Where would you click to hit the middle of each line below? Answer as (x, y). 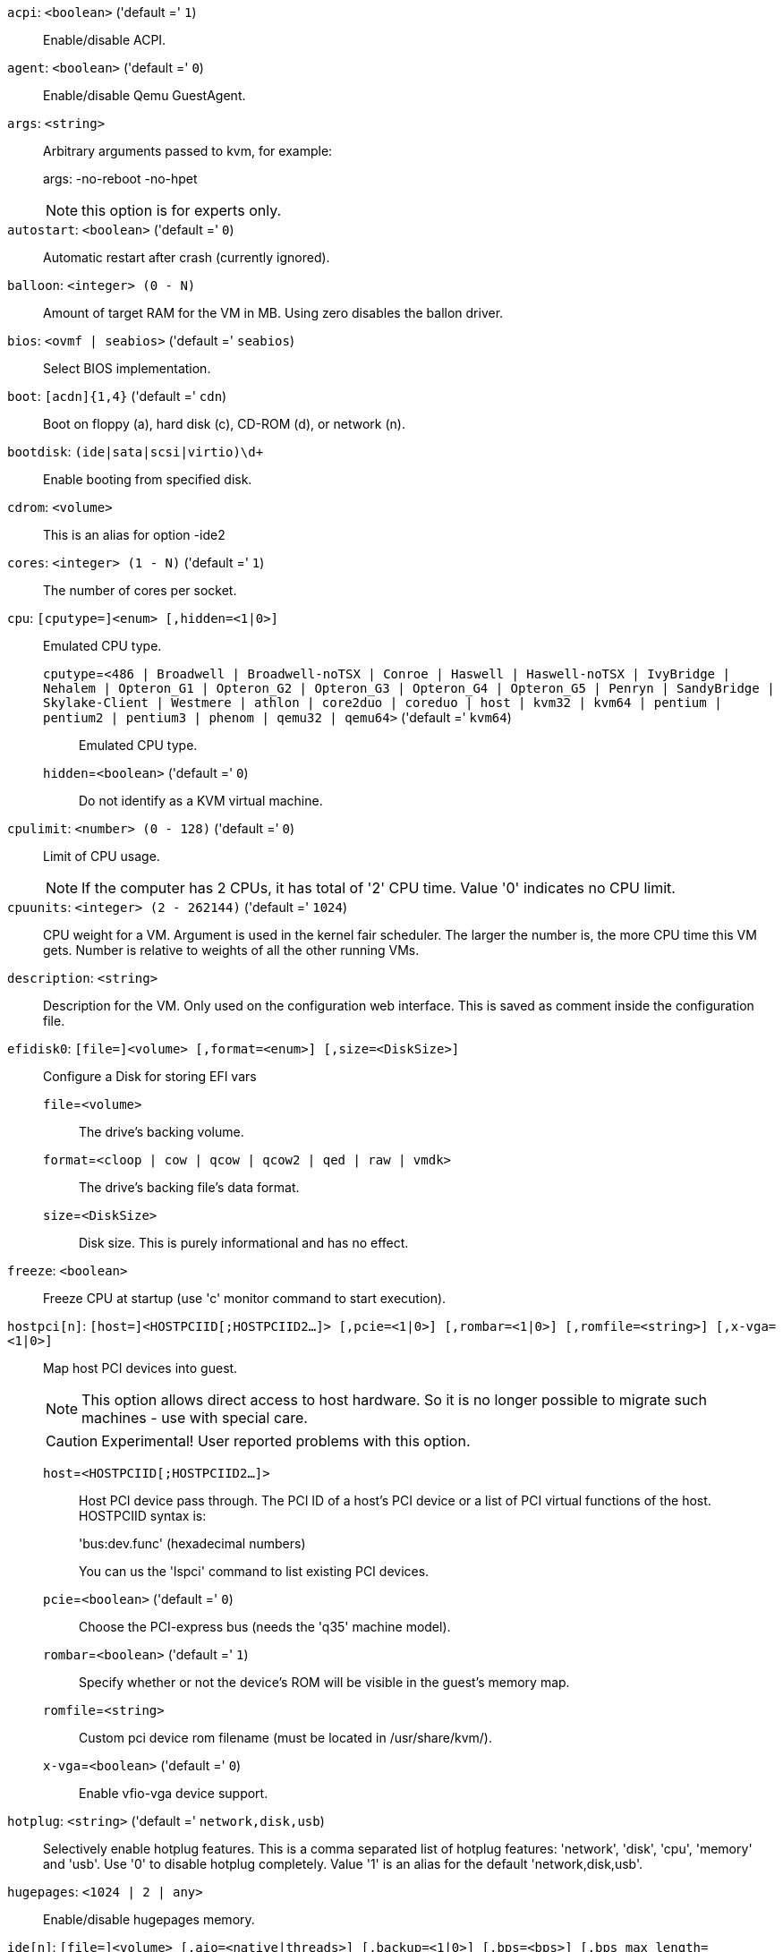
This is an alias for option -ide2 (134, 535)
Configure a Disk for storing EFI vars (150, 1076)
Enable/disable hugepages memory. (149, 1919)
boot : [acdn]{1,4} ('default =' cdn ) (117, 396)
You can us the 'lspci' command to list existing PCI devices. (254, 1571)
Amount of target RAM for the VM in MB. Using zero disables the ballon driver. (273, 313)
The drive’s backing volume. (162, 1132)
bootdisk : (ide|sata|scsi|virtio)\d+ (136, 452)
